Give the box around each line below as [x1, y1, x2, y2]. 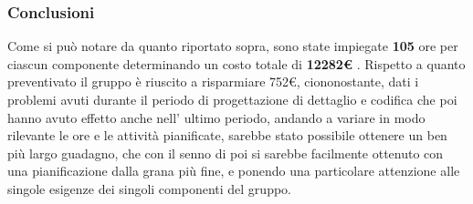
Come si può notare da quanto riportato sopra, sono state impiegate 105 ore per [7, 36, 458, 56]
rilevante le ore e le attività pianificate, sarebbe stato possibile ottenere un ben [7, 126, 447, 145]
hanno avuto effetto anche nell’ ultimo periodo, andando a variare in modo [7, 107, 426, 127]
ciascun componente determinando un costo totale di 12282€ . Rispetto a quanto [7, 54, 466, 73]
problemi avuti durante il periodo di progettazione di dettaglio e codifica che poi [7, 90, 457, 108]
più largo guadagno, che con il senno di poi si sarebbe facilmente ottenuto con [7, 143, 444, 162]
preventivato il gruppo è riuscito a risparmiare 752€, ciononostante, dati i [7, 72, 419, 91]
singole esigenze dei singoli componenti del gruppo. [7, 178, 291, 198]
